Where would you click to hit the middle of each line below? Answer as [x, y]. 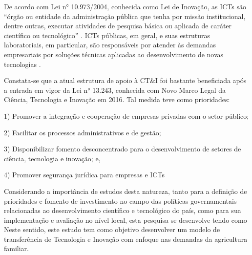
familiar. [17, 248]
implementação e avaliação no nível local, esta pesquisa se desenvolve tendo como [126, 220]
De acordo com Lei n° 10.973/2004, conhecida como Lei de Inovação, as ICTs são [125, 6]
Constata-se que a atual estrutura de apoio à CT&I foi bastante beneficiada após [125, 80]
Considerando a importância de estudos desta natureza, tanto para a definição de [126, 191]
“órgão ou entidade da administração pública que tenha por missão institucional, [125, 16]
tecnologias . [22, 64]
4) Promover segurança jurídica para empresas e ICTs [84, 175]
